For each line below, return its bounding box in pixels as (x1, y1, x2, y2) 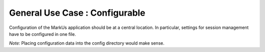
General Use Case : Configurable (9, 7, 146, 18)
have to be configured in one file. (9, 31, 76, 37)
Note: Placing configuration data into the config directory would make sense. (9, 40, 164, 46)
